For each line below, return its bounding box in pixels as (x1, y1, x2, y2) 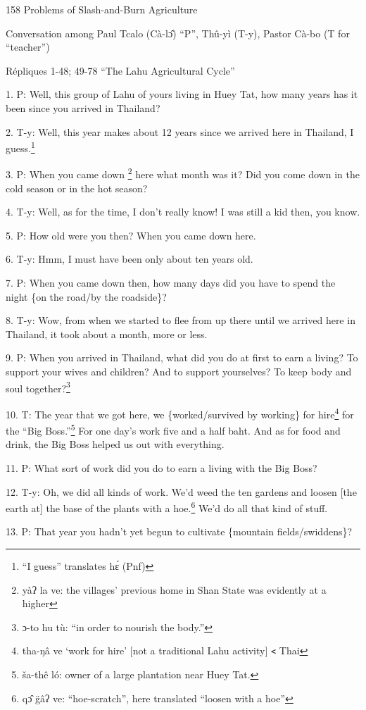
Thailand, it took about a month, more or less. (6, 326, 208, 341)
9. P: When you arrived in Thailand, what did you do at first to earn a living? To (6, 350, 358, 365)
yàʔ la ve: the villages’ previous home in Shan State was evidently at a (22, 582, 327, 597)
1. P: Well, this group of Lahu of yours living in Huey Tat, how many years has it (6, 87, 358, 101)
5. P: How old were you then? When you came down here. (6, 228, 256, 242)
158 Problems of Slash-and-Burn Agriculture (6, 2, 198, 16)
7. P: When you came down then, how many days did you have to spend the (6, 275, 336, 290)
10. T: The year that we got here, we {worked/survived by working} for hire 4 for (6, 404, 354, 421)
